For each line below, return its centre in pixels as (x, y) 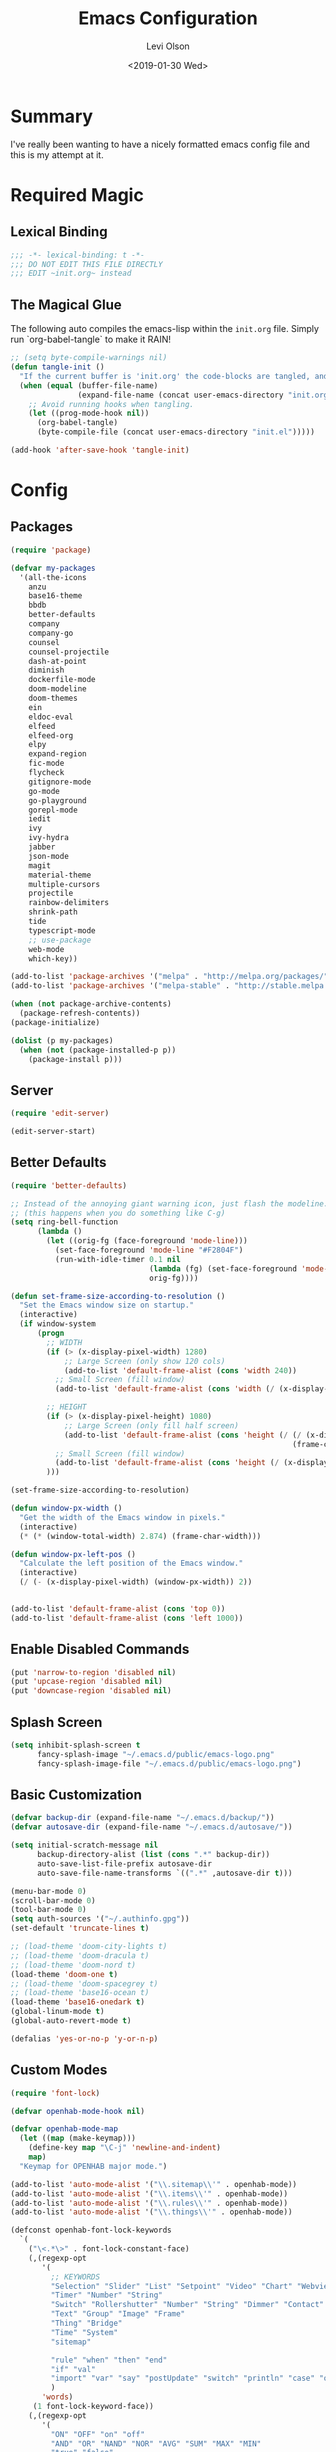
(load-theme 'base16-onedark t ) (77, 2002)
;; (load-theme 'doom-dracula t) (80, 1955)
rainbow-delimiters (69, 903)
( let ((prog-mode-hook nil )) (89, 413)
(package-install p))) (75, 1059)
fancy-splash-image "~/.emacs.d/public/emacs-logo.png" (155, 1754)
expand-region (57, 754)
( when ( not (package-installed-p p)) (98, 1050)
